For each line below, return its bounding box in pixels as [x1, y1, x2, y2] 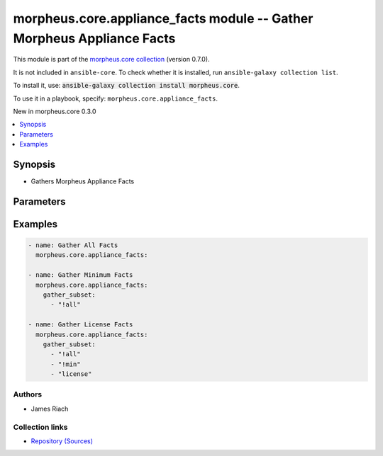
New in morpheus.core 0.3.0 [13, 107, 96, 115]
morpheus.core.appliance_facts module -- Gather [13, 11, 313, 26]
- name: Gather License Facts [28, 321, 133, 329]
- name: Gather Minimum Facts [28, 271, 133, 279]
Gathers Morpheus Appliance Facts [30, 177, 135, 186]
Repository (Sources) [30, 436, 94, 445]
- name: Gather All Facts [28, 241, 118, 249]
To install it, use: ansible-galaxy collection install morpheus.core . [13, 81, 240, 90]
